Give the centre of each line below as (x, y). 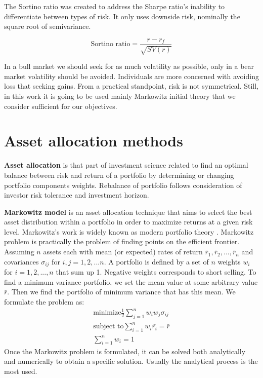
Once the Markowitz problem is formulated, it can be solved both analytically (125, 351)
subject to (108, 327)
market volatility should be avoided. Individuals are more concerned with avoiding (131, 76)
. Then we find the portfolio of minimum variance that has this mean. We (121, 292)
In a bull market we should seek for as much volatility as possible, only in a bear (129, 66)
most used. (21, 371)
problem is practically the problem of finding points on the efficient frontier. (122, 241)
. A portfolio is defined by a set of (156, 261)
